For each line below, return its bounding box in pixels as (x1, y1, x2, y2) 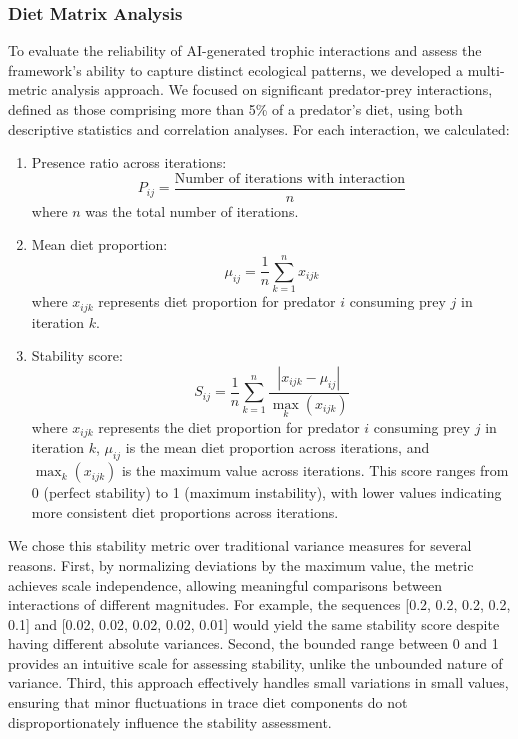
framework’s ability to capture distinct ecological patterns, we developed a (8, 59, 463, 80)
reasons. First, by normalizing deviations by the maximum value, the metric (8, 554, 474, 575)
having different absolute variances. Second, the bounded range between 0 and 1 (8, 633, 499, 654)
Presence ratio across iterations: (31, 152, 227, 173)
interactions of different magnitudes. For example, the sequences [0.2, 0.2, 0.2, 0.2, (8, 594, 511, 615)
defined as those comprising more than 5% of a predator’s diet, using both (8, 99, 463, 119)
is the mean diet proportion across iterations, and (125, 437, 430, 458)
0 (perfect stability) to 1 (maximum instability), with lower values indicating (31, 482, 502, 503)
